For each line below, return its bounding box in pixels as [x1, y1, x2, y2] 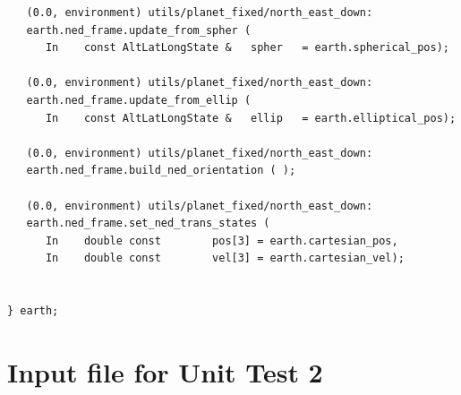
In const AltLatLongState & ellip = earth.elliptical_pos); [45, 111, 457, 125]
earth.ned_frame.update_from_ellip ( [26, 93, 252, 107]
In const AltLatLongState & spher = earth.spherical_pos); [45, 41, 449, 55]
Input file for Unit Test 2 [7, 353, 323, 390]
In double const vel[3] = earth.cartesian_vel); [45, 252, 405, 265]
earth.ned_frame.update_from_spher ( [26, 23, 252, 37]
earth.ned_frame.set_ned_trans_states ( [26, 217, 270, 230]
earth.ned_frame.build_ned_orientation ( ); [26, 164, 296, 177]
